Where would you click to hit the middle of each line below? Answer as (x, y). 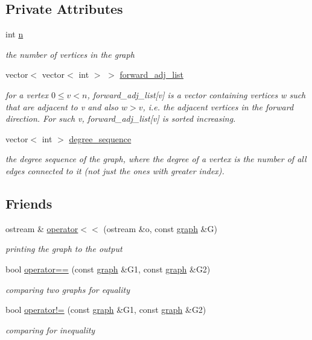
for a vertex (27, 94)
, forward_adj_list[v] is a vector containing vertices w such (196, 94)
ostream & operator (42, 228)
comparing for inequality (50, 329)
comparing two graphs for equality (68, 289)
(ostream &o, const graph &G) (160, 228)
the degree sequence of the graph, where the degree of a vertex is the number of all (156, 159)
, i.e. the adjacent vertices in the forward (218, 106)
